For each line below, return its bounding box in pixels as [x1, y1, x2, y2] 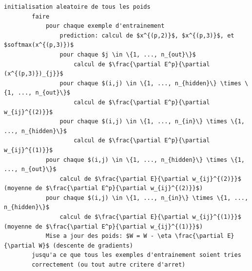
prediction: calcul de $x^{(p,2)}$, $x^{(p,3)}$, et [59, 32, 234, 39]
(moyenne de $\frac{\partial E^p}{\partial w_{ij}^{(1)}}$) [4, 223, 203, 230]
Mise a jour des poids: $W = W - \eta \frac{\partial [45, 232, 224, 240]
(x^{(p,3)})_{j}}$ [4, 70, 63, 77]
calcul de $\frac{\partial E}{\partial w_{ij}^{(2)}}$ [59, 175, 241, 182]
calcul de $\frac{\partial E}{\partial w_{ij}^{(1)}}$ [59, 213, 241, 221]
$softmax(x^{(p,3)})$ [4, 41, 74, 49]
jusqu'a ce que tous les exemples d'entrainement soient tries [32, 252, 241, 259]
